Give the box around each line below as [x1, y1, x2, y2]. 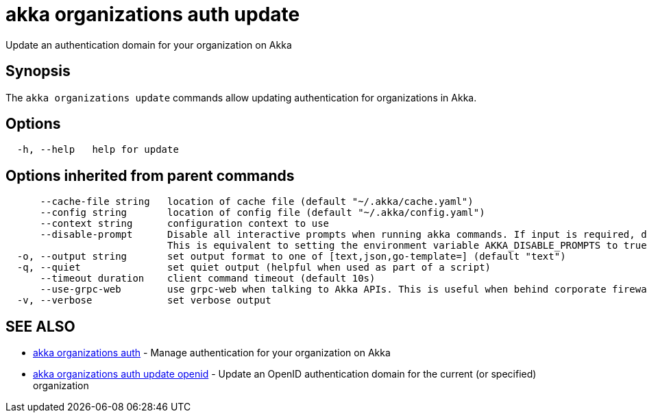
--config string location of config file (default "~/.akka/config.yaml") [40, 207, 485, 219]
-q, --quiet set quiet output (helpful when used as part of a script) [16, 262, 491, 273]
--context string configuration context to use [40, 218, 330, 230]
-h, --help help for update [16, 144, 179, 156]
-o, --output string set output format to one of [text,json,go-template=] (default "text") [16, 251, 566, 262]
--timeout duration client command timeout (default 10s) [40, 273, 376, 284]
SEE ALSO [5, 317, 75, 335]
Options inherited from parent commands [5, 167, 295, 184]
